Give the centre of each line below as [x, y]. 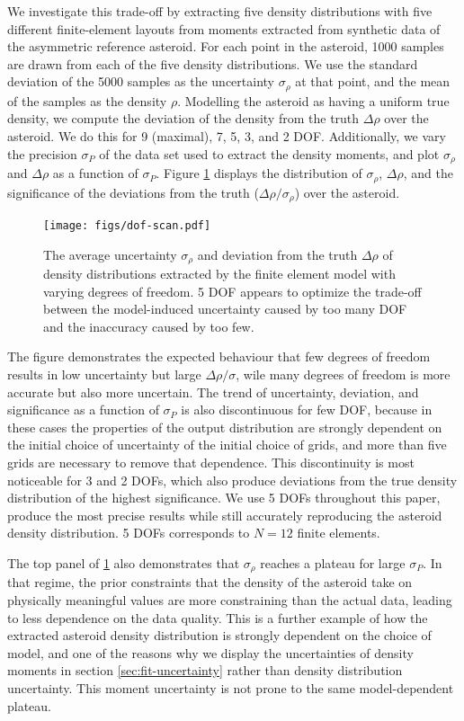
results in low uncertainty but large [104, 374]
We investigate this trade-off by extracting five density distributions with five [220, 11]
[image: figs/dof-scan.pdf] [127, 225]
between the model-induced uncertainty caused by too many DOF [225, 309]
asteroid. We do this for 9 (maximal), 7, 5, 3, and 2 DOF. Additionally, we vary [227, 136]
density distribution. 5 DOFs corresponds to [129, 533]
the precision [42, 153]
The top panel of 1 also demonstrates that [124, 562]
